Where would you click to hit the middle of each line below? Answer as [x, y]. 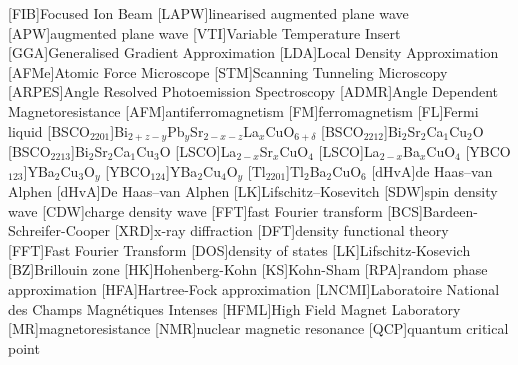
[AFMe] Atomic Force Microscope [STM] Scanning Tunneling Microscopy [228, 71]
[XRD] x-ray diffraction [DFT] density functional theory [281, 230]
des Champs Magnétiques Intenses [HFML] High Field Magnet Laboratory [234, 308]
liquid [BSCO [49, 130]
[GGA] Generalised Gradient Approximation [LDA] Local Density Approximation [253, 52]
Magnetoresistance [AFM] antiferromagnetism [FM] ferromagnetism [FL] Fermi [243, 110]
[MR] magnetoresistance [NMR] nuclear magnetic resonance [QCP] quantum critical [258, 328]
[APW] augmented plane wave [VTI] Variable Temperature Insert [204, 32]
